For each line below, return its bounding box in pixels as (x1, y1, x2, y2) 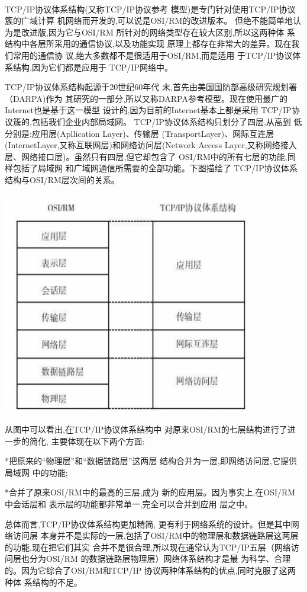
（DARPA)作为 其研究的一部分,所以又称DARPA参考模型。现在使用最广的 (5, 92, 287, 104)
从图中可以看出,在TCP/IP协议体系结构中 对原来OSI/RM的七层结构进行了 (5, 423, 287, 436)
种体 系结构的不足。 (5, 575, 82, 588)
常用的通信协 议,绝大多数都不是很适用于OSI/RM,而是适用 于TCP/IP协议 (12, 49, 293, 61)
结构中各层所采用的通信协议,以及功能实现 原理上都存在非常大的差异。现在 (5, 37, 292, 50)
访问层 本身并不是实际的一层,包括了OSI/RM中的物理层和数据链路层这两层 (12, 529, 299, 542)
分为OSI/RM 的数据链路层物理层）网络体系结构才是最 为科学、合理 (29, 552, 291, 565)
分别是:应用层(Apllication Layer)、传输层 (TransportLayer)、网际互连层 (5, 127, 274, 139)
